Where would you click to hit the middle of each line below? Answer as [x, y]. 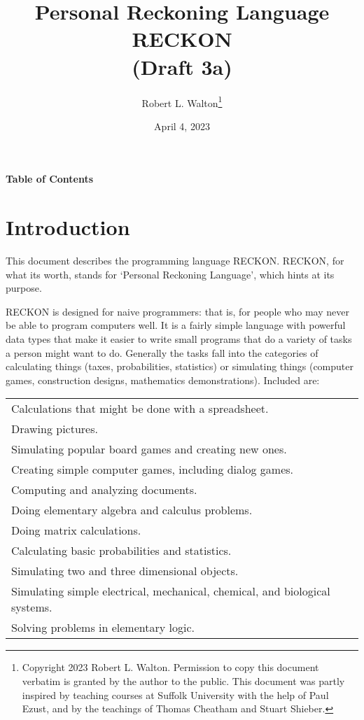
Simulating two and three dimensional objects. [125, 571]
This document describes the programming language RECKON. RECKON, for [175, 261]
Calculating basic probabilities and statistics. [121, 551]
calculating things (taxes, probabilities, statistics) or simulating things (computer [180, 366]
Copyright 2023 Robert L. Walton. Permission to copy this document [170, 667]
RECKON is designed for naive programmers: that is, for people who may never [177, 311]
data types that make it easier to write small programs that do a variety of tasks [179, 339]
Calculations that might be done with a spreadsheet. [140, 409]
